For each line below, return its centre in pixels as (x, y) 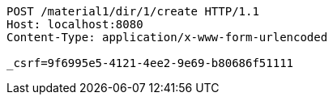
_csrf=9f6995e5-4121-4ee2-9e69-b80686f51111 (150, 63)
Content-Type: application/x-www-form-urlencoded (167, 37)
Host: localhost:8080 (75, 24)
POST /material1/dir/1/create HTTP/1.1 (133, 11)
